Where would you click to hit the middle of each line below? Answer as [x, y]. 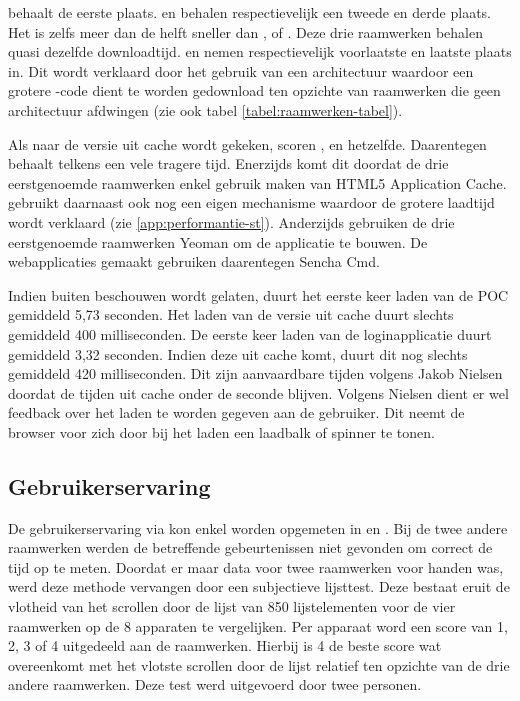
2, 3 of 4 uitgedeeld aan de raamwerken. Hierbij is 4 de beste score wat [225, 645]
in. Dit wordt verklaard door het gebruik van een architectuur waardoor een [241, 70]
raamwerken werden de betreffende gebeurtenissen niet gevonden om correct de [250, 547]
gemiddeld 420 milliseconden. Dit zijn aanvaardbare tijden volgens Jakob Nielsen [255, 373]
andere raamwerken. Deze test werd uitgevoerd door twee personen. [215, 684]
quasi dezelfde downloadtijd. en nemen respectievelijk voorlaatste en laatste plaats [260, 51]
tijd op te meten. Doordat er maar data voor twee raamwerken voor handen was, [256, 566]
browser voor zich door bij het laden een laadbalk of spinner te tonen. [221, 431]
